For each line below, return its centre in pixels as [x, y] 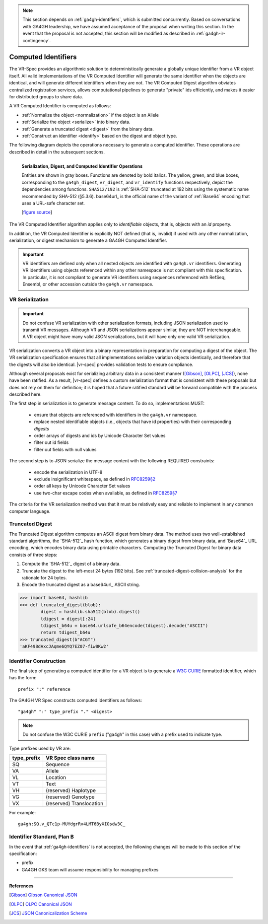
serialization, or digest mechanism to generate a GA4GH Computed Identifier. [88, 240]
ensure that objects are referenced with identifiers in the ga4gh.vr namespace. [116, 415]
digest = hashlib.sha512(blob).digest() [90, 612]
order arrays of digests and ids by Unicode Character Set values [100, 436]
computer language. [30, 511]
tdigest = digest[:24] [68, 619]
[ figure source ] [37, 212]
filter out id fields [51, 442]
